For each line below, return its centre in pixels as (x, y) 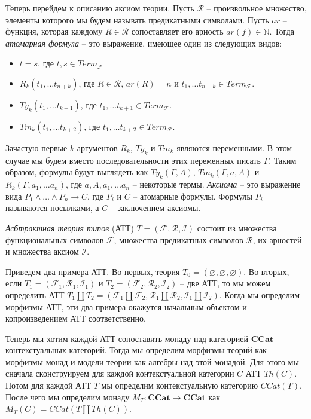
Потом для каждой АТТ (48, 385)
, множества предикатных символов (179, 239)
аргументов (97, 147)
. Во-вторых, (266, 271)
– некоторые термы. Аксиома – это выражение (217, 184)
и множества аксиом (42, 251)
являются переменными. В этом (234, 147)
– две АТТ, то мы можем (225, 283)
